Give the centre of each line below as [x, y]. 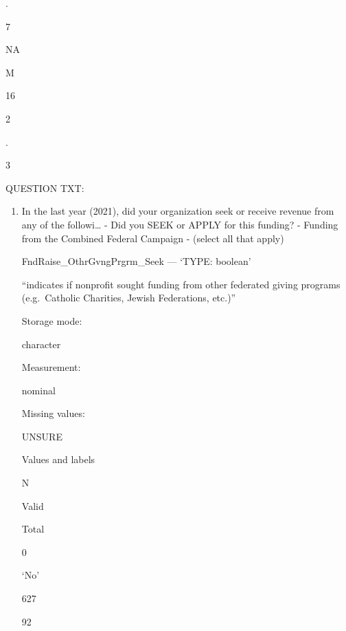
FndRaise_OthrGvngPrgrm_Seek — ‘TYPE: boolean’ [136, 261]
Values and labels [58, 459]
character [41, 344]
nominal [38, 390]
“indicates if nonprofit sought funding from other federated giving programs [181, 284]
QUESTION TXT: [45, 188]
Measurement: [51, 367]
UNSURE [42, 436]
